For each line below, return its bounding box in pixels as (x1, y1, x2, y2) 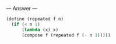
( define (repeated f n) (6, 16, 64, 22)
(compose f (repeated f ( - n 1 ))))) (21, 32, 111, 38)
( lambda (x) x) (21, 27, 59, 32)
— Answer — (6, 5, 38, 12)
